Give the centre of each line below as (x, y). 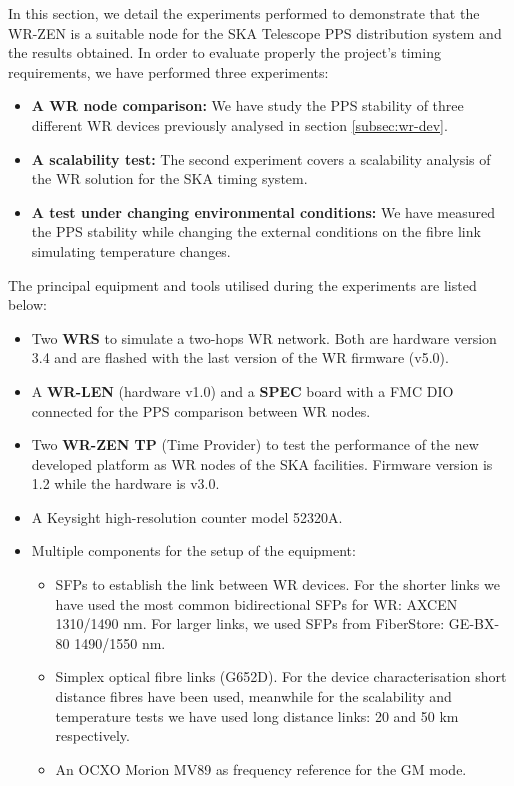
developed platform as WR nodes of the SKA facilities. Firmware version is (262, 463)
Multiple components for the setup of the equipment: (193, 550)
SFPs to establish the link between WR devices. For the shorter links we (277, 584)
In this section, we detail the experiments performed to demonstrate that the (244, 13)
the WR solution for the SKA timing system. (169, 178)
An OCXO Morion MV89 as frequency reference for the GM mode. (261, 768)
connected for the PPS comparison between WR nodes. (201, 410)
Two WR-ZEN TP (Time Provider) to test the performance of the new (255, 444)
